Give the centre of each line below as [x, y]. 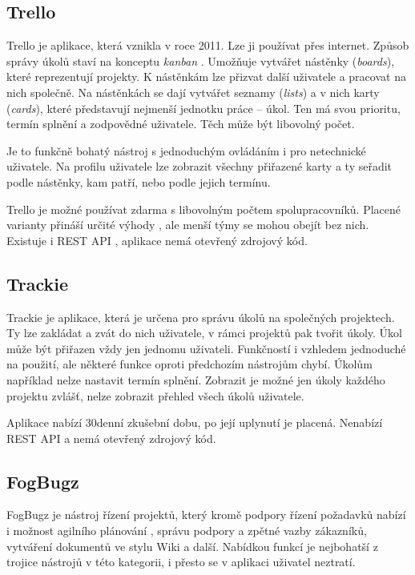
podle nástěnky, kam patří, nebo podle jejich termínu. [139, 181]
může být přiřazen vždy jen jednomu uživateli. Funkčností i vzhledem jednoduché [206, 348]
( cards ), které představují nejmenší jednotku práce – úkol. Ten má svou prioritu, [203, 108]
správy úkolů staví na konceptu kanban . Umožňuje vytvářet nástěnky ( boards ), [201, 60]
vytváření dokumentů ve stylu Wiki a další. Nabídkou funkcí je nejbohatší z [192, 546]
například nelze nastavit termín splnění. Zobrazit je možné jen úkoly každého [196, 379]
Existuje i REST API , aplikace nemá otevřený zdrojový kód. [157, 240]
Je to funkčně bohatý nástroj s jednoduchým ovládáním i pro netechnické [186, 150]
